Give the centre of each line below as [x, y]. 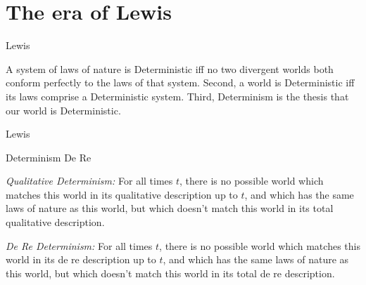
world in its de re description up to [81, 259]
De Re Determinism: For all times [79, 245]
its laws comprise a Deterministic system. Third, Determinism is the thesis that [177, 96]
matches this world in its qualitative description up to [122, 194]
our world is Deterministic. [63, 110]
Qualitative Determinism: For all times [89, 181]
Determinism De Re [49, 157]
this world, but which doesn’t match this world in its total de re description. [170, 273]
